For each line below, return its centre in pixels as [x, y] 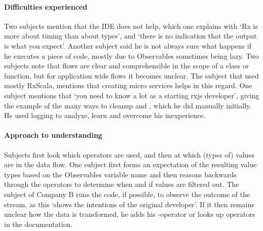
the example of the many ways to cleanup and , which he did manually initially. [128, 105]
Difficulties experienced [46, 6]
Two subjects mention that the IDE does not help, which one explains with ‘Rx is [131, 26]
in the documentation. [39, 224]
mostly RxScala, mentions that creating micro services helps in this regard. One [128, 85]
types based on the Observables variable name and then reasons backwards [120, 174]
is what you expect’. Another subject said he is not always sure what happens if [128, 45]
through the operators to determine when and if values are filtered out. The [122, 184]
